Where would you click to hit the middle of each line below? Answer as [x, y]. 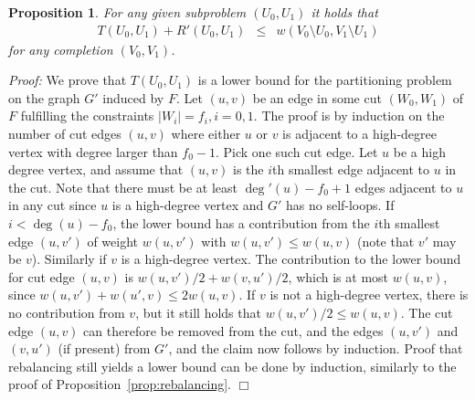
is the [248, 169]
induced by [133, 97]
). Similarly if [69, 259]
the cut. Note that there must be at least [123, 187]
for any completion [61, 49]
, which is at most [338, 276]
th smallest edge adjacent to [351, 169]
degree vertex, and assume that [96, 169]
